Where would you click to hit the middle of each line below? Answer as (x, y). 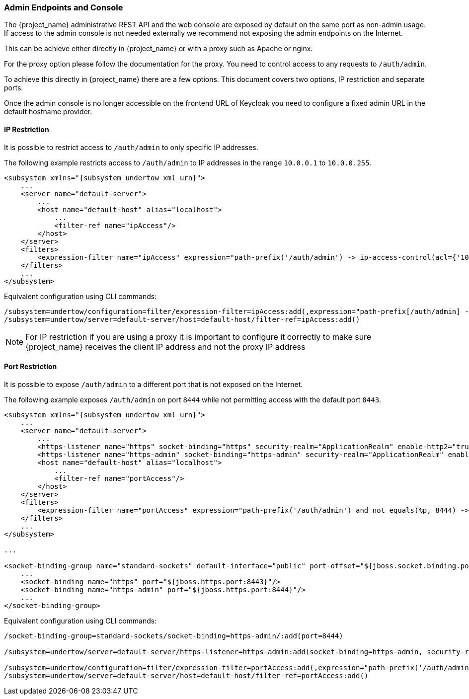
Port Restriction (31, 367)
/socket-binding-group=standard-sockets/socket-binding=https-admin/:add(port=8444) (174, 636)
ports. (14, 88)
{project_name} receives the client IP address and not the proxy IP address (165, 347)
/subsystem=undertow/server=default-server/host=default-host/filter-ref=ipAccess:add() (182, 319)
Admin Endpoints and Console (64, 7)
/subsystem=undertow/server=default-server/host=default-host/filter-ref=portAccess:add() (186, 675)
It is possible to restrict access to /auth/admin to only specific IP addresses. (131, 147)
